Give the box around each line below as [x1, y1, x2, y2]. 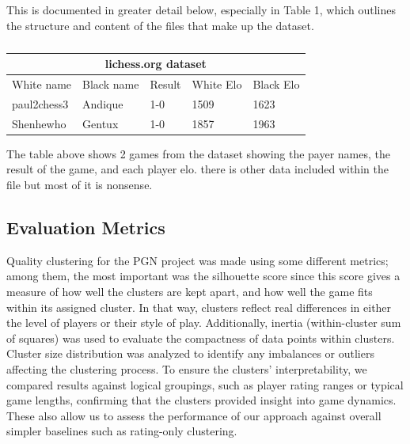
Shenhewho [12, 115, 66, 131]
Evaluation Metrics [6, 214, 165, 239]
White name [12, 76, 72, 93]
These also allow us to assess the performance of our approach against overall [6, 407, 382, 423]
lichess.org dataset [104, 55, 207, 72]
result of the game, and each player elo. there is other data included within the [6, 161, 389, 177]
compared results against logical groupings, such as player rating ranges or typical [6, 376, 404, 393]
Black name [82, 76, 139, 93]
